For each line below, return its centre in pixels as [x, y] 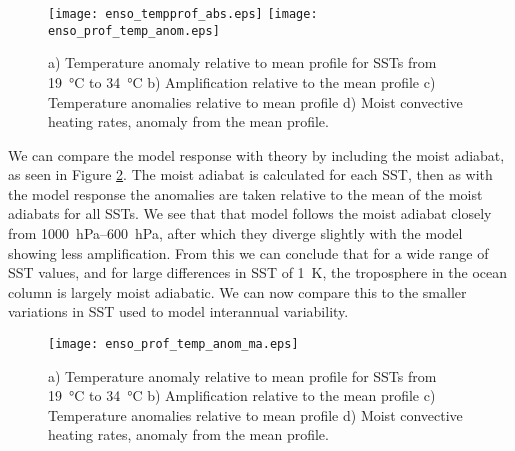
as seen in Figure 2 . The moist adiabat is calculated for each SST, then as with [250, 174]
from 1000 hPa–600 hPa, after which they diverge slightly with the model [235, 233]
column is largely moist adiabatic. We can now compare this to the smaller [237, 291]
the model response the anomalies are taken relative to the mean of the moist [245, 193]
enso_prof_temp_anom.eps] [134, 30]
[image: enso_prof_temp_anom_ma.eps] [173, 344]
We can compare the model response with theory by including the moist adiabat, [256, 154]
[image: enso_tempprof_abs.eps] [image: [183, 14]
